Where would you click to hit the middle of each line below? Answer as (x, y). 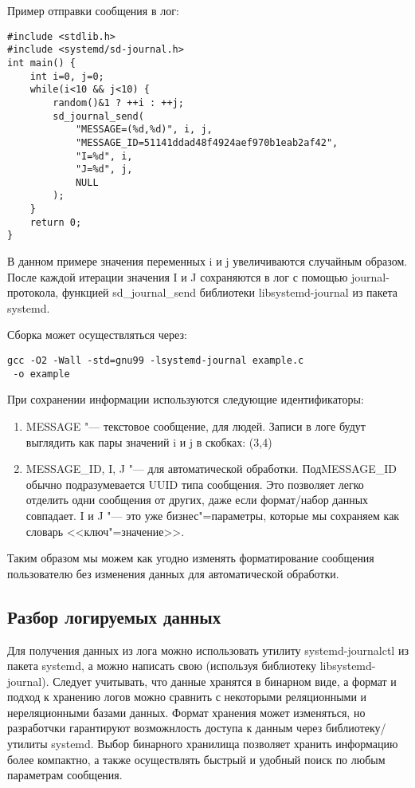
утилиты (27, 744)
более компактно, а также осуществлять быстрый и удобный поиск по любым (196, 759)
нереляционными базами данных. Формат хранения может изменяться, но (186, 712)
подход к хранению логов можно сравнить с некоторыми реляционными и (187, 697)
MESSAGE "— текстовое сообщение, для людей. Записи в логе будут (196, 426)
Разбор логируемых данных (114, 616)
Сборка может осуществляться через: (97, 335)
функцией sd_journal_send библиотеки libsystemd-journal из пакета (229, 292)
